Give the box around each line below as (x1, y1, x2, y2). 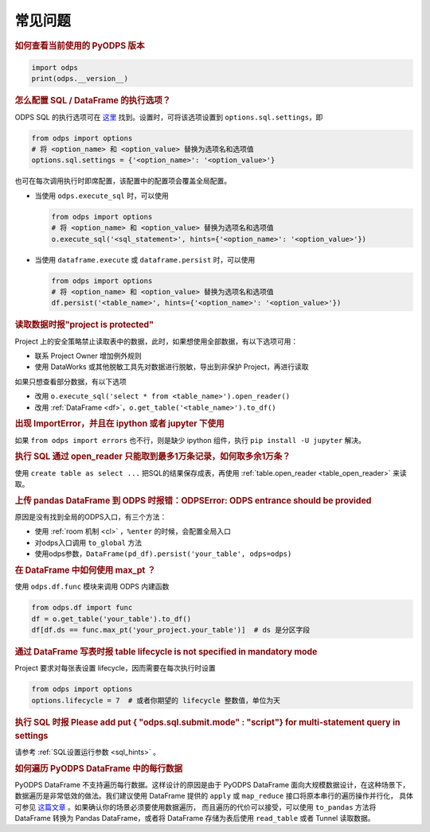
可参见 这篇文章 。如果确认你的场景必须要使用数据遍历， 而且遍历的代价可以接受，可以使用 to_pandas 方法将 (14, 802, 377, 811)
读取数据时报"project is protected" (14, 319, 154, 330)
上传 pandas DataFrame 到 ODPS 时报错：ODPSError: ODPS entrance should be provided (14, 495, 372, 506)
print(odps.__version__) (31, 74, 129, 84)
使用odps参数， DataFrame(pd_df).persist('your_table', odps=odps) (34, 549, 292, 558)
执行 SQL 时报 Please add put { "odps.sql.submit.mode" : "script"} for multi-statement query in (14, 717, 401, 728)
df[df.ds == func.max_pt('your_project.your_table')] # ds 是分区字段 (31, 625, 311, 635)
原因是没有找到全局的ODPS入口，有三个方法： (14, 512, 167, 522)
